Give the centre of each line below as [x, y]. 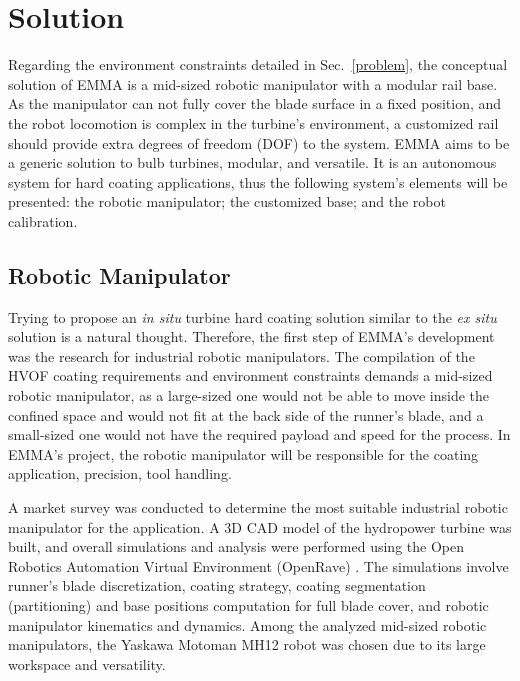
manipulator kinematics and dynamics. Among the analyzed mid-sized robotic [247, 624]
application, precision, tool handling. [120, 473]
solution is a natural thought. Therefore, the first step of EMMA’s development [251, 336]
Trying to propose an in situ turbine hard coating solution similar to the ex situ [252, 316]
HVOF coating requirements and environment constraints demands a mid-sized [250, 375]
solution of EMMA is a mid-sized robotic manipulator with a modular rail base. [253, 83]
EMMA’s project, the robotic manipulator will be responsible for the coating [243, 453]
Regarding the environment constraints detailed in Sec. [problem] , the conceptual [258, 64]
